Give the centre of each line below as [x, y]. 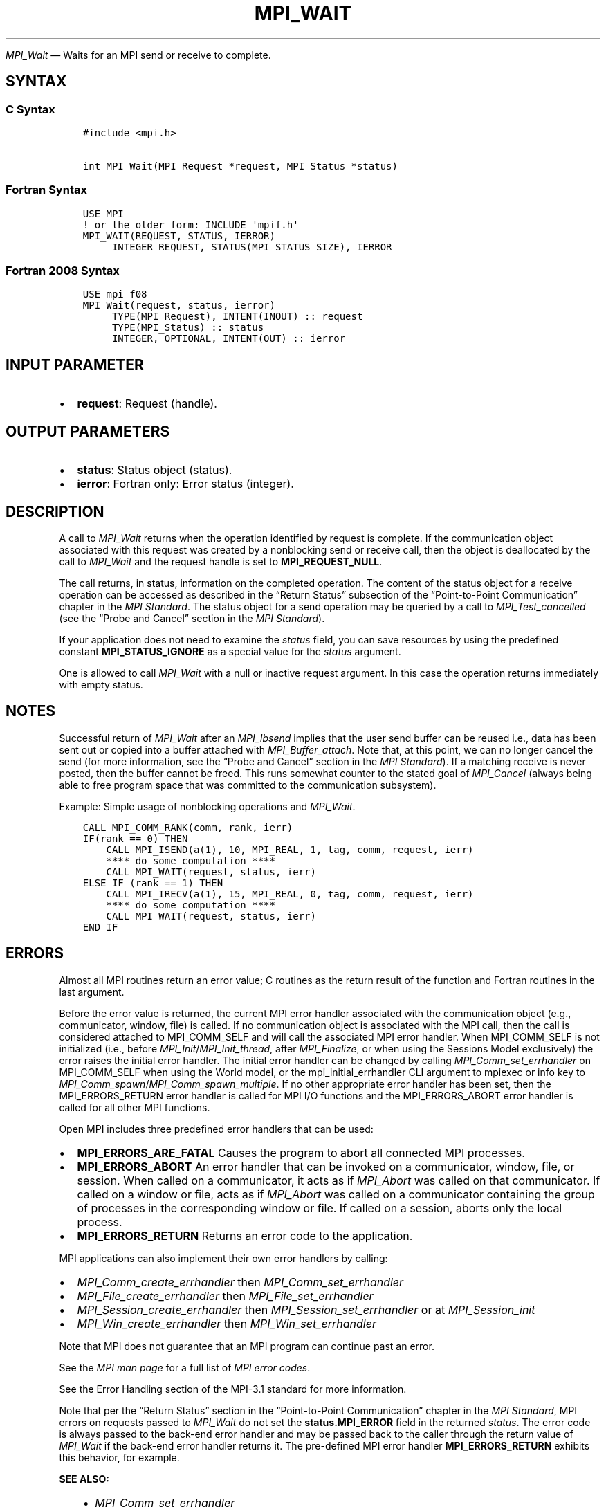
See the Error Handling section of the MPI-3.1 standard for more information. [233, 1389]
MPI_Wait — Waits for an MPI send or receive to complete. [138, 55]
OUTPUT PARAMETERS [88, 431]
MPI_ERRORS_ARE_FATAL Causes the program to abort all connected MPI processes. [301, 1152]
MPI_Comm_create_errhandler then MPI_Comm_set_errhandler [240, 1282]
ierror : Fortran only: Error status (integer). [185, 484]
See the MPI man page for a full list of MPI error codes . [185, 1367]
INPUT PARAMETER [75, 365]
